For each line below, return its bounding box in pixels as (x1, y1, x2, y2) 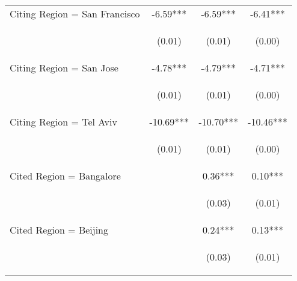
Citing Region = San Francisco (10, 7, 140, 20)
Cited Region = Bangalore (10, 169, 121, 183)
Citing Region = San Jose (10, 61, 118, 74)
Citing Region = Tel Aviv (10, 115, 117, 128)
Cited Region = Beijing (10, 223, 109, 237)
